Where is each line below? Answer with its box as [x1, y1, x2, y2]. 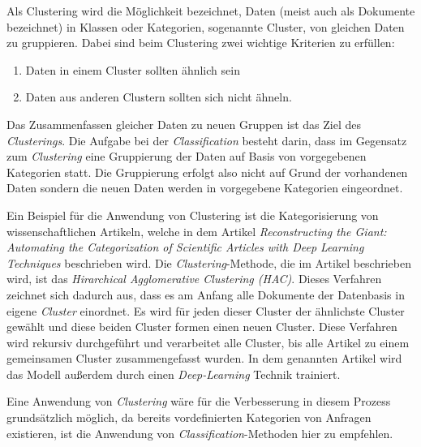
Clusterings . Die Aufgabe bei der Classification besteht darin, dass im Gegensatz [6, 131, 407, 148]
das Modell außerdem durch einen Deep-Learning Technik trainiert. [6, 365, 341, 382]
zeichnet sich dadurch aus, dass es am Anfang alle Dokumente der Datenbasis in [6, 286, 405, 303]
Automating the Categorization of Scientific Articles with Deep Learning [6, 239, 364, 256]
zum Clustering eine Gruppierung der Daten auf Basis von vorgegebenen [6, 148, 367, 165]
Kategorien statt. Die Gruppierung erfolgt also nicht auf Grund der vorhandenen [6, 163, 408, 180]
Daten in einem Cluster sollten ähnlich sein [25, 61, 240, 78]
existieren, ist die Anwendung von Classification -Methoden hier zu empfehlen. [6, 424, 393, 441]
